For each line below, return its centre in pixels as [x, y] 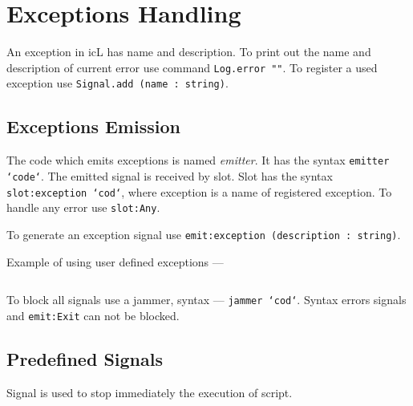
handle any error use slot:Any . [83, 207]
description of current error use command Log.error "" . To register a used [192, 67]
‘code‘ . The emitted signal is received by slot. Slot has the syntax [170, 175]
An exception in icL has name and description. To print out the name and [189, 52]
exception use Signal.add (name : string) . [117, 83]
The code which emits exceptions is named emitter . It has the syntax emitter [198, 160]
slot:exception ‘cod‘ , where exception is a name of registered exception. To [199, 191]
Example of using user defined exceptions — [115, 261]
